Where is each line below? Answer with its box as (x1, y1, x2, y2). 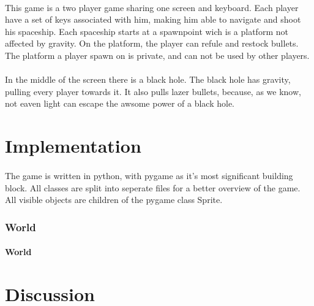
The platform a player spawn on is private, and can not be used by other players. (5, 48, 310, 61)
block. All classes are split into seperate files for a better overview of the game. (5, 181, 301, 194)
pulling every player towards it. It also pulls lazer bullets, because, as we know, (5, 85, 301, 98)
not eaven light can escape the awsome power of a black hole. (5, 97, 235, 110)
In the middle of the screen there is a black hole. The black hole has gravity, (5, 73, 291, 86)
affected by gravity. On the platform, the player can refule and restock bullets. (5, 37, 299, 50)
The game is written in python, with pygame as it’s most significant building (5, 169, 293, 182)
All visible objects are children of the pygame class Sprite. (5, 193, 223, 206)
